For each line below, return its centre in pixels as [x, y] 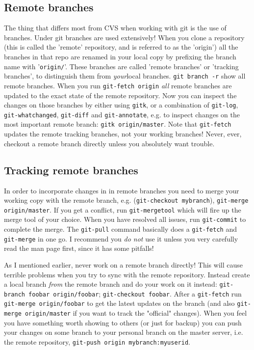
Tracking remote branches [71, 170]
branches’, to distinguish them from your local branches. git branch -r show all [125, 76]
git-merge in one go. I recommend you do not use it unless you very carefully [121, 238]
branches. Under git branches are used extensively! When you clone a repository [124, 37]
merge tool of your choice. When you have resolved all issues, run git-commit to [125, 219]
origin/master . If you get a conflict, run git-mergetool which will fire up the [123, 209]
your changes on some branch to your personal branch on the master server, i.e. [124, 332]
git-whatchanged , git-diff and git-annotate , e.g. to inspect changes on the [122, 114]
